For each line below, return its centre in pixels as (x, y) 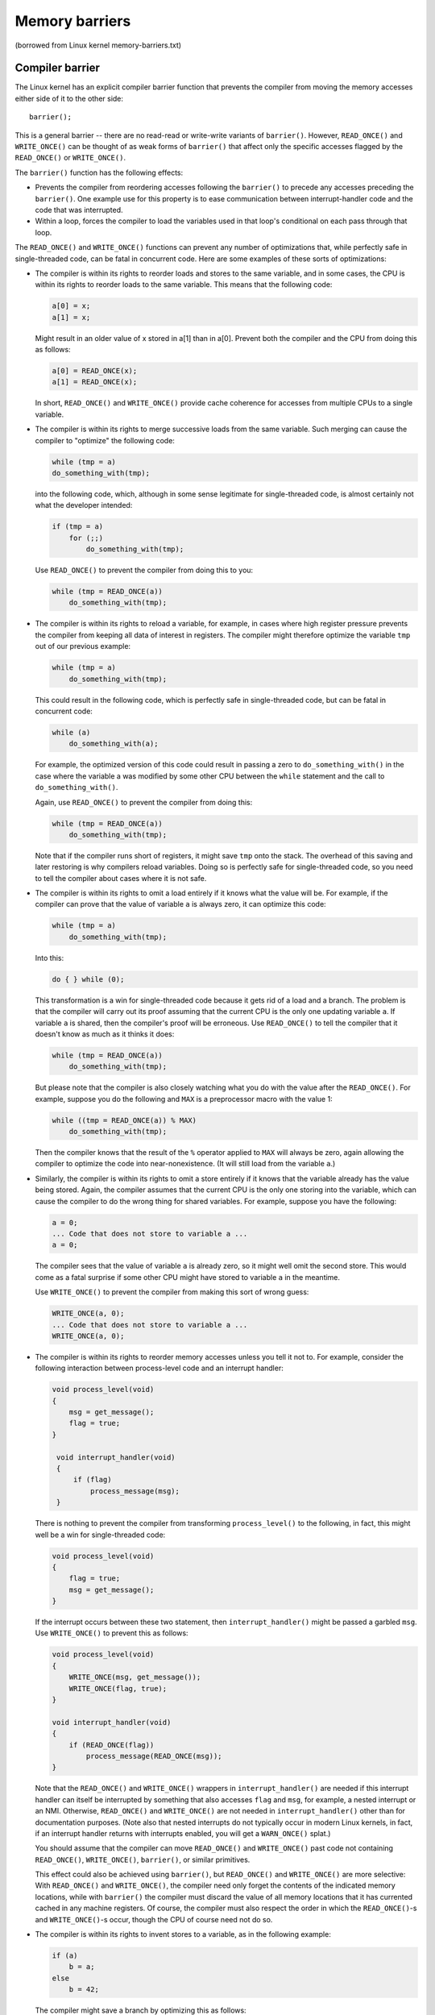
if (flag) (92, 1480)
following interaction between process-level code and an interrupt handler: (159, 1368)
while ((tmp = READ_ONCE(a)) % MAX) (124, 1120)
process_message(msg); (135, 1491)
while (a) (71, 732)
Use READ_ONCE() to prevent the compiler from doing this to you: (144, 570)
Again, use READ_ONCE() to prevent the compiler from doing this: (144, 802)
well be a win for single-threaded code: (100, 1535)
